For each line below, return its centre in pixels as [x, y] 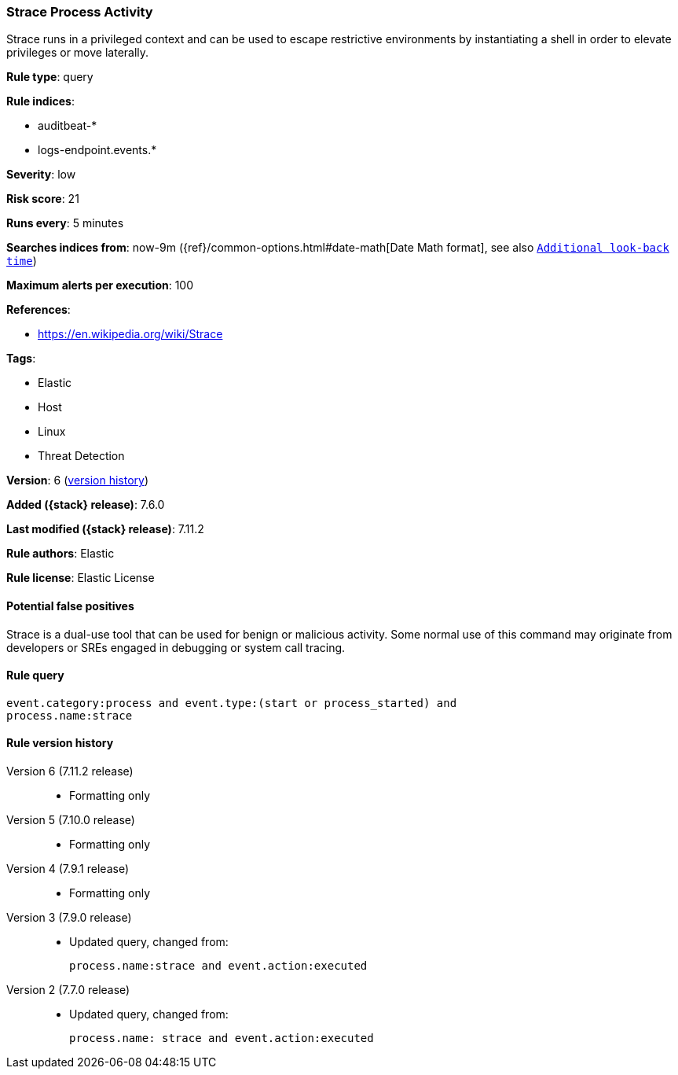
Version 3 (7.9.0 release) [69, 918]
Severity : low [41, 175]
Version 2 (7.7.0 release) [68, 990]
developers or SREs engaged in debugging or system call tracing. [176, 647]
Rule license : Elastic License [81, 578]
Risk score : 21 [43, 199]
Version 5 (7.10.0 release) [71, 820]
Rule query [35, 676]
